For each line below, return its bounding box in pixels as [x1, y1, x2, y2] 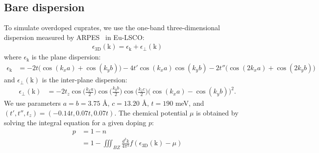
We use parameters [4, 98, 61, 108]
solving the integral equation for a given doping [4, 117, 147, 127]
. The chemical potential [114, 107, 188, 117]
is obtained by [196, 107, 239, 117]
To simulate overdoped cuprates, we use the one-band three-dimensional [4, 22, 221, 33]
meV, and [175, 98, 204, 108]
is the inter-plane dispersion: [42, 75, 127, 85]
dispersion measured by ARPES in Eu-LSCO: [4, 32, 145, 42]
